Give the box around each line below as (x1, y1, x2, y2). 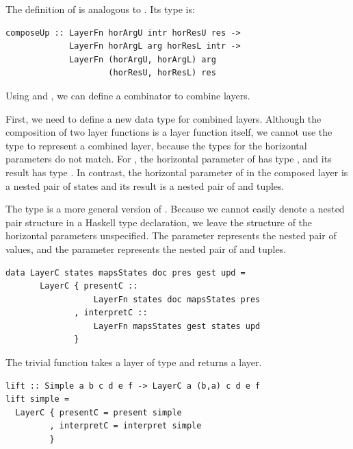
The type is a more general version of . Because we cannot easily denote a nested (5, 202, 345, 216)
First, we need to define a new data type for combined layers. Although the (5, 111, 322, 125)
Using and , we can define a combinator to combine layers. (5, 88, 250, 102)
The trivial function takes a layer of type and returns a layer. (5, 355, 262, 369)
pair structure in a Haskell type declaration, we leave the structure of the (5, 215, 313, 229)
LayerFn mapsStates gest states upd (93, 321, 261, 331)
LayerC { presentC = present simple (15, 407, 182, 417)
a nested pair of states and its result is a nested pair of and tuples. (5, 178, 285, 193)
